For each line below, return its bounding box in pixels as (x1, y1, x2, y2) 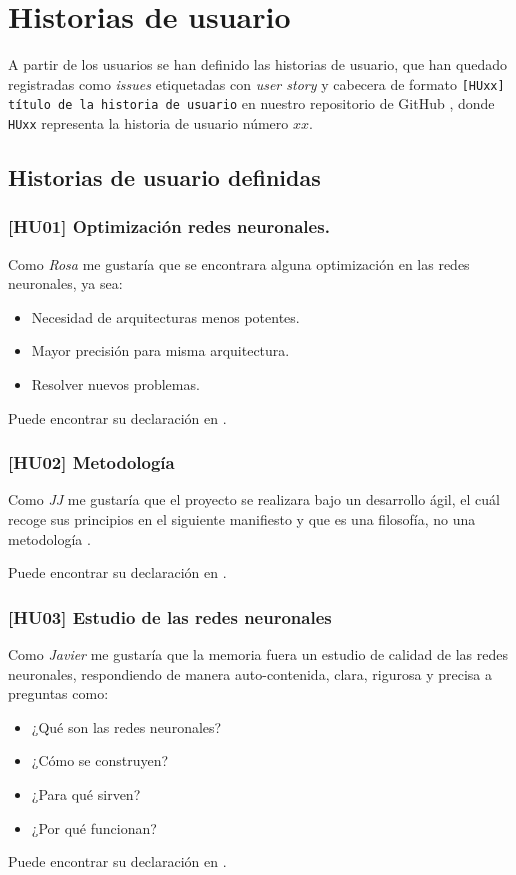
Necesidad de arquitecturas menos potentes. (31, 306, 300, 327)
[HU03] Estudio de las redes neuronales (8, 604, 332, 629)
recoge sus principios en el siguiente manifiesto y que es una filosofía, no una (8, 509, 476, 530)
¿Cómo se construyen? (31, 750, 169, 771)
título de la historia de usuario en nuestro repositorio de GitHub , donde (8, 93, 495, 114)
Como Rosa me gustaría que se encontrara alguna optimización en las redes (8, 253, 470, 274)
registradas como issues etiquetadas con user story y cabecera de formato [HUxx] (8, 73, 505, 94)
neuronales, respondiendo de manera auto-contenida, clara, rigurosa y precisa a (8, 663, 492, 684)
